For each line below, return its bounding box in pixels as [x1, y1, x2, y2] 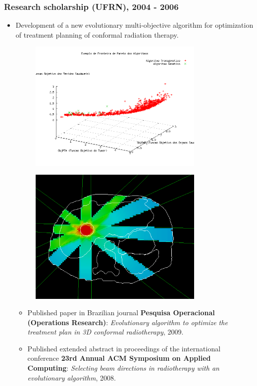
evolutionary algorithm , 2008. [27, 372, 116, 383]
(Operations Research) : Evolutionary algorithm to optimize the [27, 317, 228, 327]
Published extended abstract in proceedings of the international [27, 343, 221, 353]
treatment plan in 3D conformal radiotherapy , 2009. [27, 327, 184, 337]
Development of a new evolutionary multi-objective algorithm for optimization [15, 20, 254, 30]
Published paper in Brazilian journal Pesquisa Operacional [27, 307, 215, 318]
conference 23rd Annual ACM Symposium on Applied [27, 353, 211, 363]
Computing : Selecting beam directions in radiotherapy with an [27, 363, 219, 373]
